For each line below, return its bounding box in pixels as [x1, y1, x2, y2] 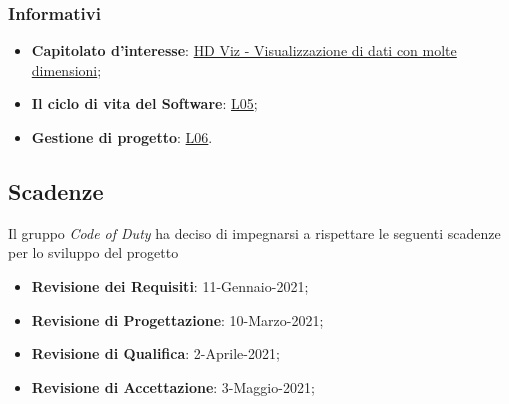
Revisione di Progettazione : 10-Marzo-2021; [31, 309, 324, 330]
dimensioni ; [31, 59, 102, 80]
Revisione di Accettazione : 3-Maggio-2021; [31, 376, 315, 397]
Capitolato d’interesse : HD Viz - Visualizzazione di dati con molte [31, 40, 457, 61]
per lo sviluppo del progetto [8, 242, 179, 263]
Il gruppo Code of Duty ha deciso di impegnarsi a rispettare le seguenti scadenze [8, 222, 501, 243]
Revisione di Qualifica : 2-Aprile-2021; [31, 343, 280, 364]
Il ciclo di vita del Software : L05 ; [31, 93, 258, 114]
